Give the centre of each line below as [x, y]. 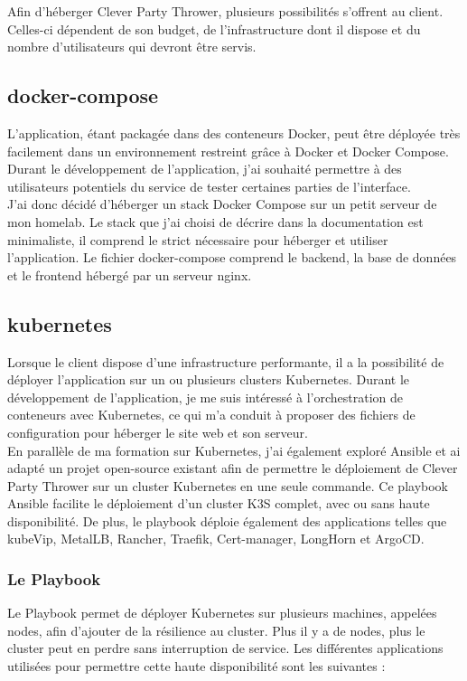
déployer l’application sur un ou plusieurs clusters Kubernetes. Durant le [209, 379]
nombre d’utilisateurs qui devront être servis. [132, 47]
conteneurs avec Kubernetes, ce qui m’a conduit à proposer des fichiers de [211, 415]
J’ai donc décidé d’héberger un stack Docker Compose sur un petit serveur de [222, 204]
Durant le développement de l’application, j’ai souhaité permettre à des [205, 169]
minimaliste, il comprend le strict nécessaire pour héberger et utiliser [198, 239]
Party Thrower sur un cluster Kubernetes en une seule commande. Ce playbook [228, 485]
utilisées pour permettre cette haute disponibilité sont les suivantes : [196, 666]
